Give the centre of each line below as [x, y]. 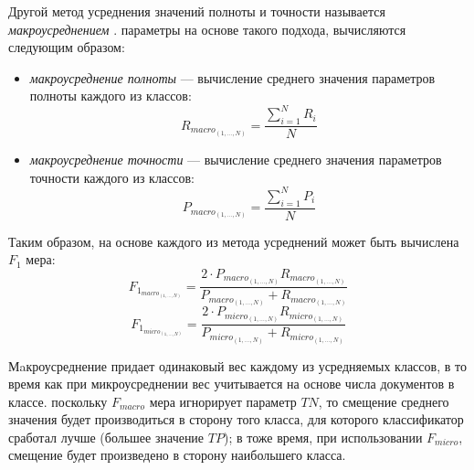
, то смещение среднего [384, 401]
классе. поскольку [58, 401]
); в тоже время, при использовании [323, 437]
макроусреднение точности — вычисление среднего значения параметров [236, 160]
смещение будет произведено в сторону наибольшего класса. [177, 455]
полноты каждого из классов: [111, 96]
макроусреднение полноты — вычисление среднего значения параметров [232, 77]
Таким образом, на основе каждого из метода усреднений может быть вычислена [234, 241]
